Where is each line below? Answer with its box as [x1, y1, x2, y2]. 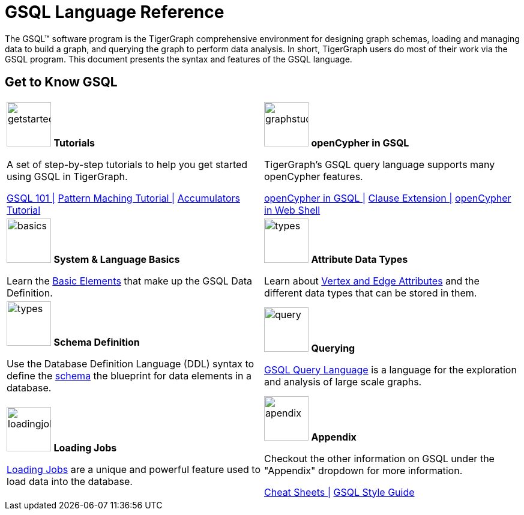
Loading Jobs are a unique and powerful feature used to [7, 463, 261, 475]
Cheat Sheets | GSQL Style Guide [264, 486, 415, 498]
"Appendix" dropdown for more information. [264, 464, 463, 477]
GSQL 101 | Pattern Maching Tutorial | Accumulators [7, 191, 240, 204]
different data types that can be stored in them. [264, 286, 477, 299]
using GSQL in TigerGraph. [7, 170, 128, 182]
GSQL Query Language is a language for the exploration [264, 363, 517, 376]
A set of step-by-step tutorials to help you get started [7, 158, 248, 170]
